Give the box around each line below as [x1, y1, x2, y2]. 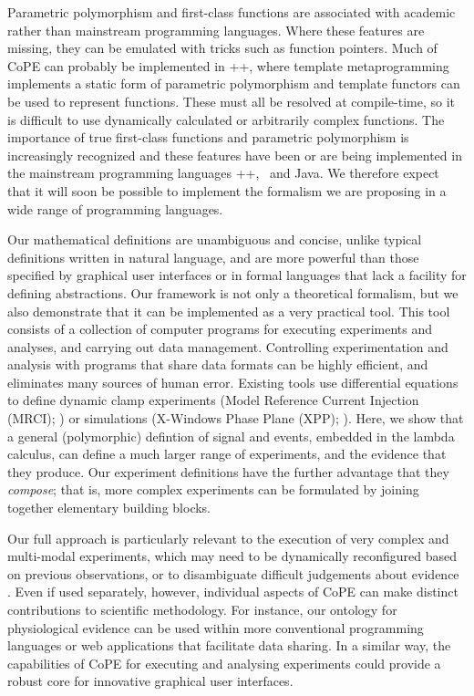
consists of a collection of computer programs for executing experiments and [7, 319, 433, 338]
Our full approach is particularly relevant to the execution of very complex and [7, 528, 449, 547]
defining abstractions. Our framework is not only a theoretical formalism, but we [7, 283, 459, 302]
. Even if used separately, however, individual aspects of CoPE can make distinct [7, 582, 459, 601]
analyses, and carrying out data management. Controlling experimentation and [7, 337, 448, 356]
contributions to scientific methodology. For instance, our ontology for [7, 600, 397, 618]
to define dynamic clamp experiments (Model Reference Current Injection [7, 390, 419, 410]
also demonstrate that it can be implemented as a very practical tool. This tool [7, 301, 450, 320]
